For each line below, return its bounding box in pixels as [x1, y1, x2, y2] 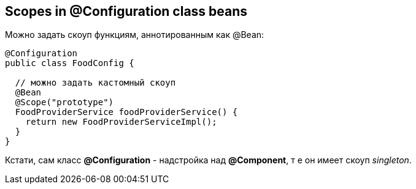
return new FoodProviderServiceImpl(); [25, 117, 217, 127]
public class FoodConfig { [5, 58, 134, 69]
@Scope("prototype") [15, 97, 114, 108]
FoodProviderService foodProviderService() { [15, 107, 238, 117]
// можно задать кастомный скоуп [15, 78, 176, 88]
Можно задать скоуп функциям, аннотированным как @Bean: [5, 29, 264, 40]
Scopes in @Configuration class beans [5, 4, 248, 19]
